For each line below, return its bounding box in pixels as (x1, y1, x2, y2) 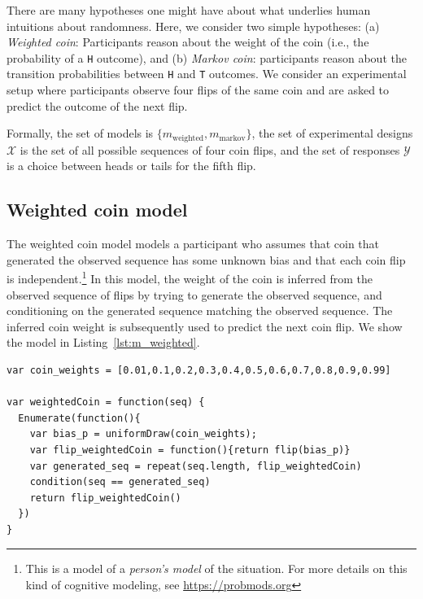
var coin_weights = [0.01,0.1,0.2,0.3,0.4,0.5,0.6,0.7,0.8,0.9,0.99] (7, 364, 391, 376)
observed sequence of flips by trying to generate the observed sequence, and (7, 286, 382, 303)
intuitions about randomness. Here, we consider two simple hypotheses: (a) (7, 17, 380, 34)
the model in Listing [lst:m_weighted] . (7, 334, 200, 351)
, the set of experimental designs (251, 125, 413, 142)
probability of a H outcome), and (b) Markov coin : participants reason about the (7, 49, 407, 66)
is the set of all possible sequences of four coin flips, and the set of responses (20, 141, 400, 158)
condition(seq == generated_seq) (29, 476, 211, 488)
